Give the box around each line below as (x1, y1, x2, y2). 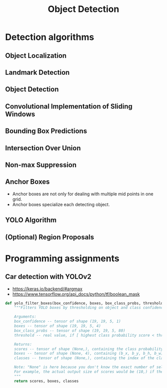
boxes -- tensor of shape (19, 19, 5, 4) (14, 324, 101, 329)
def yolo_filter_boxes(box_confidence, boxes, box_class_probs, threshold (5, 300, 164, 306)
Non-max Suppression (5, 160, 77, 169)
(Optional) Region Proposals (5, 233, 94, 241)
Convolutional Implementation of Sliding (5, 102, 133, 111)
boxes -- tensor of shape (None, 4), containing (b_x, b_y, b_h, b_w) (14, 351, 164, 356)
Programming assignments (5, 253, 120, 264)
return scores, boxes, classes (14, 379, 79, 384)
